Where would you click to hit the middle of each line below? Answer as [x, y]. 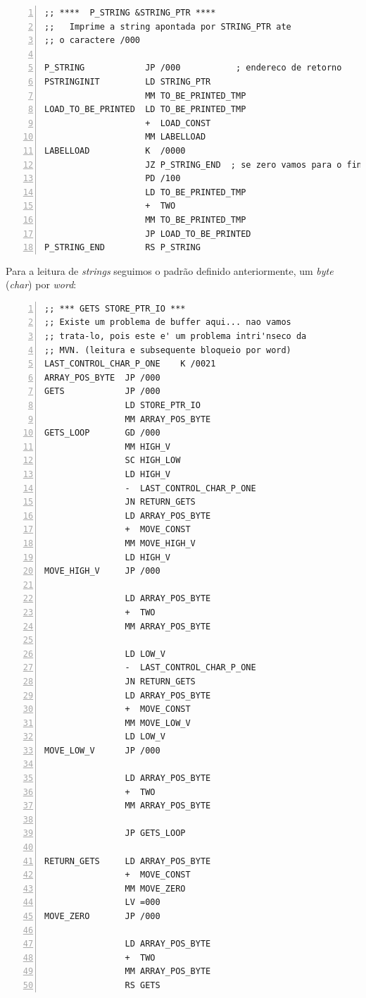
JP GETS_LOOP [155, 833]
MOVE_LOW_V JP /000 [102, 750]
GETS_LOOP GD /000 [102, 433]
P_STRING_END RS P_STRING [122, 248]
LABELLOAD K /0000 [115, 150]
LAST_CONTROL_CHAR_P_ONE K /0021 [130, 364]
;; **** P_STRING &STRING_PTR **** [130, 13]
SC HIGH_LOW [153, 461]
